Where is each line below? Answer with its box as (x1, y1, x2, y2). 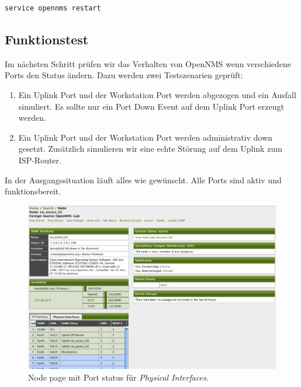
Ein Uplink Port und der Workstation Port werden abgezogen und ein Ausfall (18, 88, 296, 100)
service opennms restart (5, 4, 101, 12)
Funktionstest (5, 30, 89, 48)
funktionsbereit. (5, 185, 61, 197)
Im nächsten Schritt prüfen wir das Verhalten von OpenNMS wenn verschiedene (5, 57, 292, 69)
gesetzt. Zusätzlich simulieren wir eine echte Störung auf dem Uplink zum (18, 142, 282, 155)
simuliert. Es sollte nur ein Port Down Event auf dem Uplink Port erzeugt (18, 100, 284, 112)
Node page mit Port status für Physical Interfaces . (28, 371, 209, 383)
